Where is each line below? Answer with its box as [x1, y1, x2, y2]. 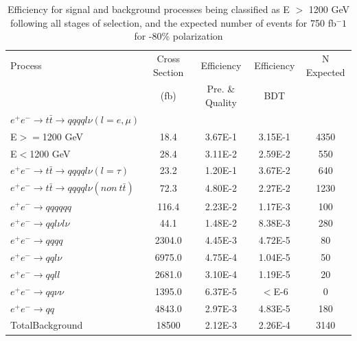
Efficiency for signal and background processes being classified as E [7, 2, 290, 16]
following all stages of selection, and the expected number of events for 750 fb [10, 15, 336, 29]
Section [153, 64, 184, 79]
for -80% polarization [134, 29, 223, 43]
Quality [205, 95, 237, 110]
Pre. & [207, 81, 235, 96]
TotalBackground [10, 318, 83, 332]
